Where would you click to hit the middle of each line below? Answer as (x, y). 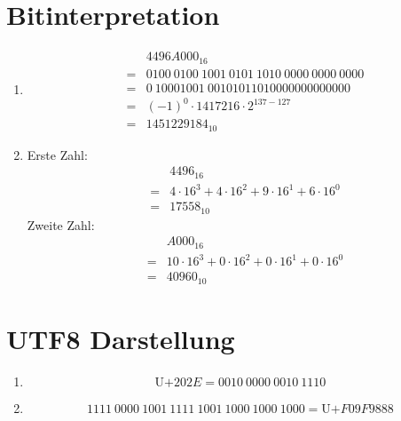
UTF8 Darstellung (121, 339)
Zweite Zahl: (61, 224)
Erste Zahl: (57, 154)
